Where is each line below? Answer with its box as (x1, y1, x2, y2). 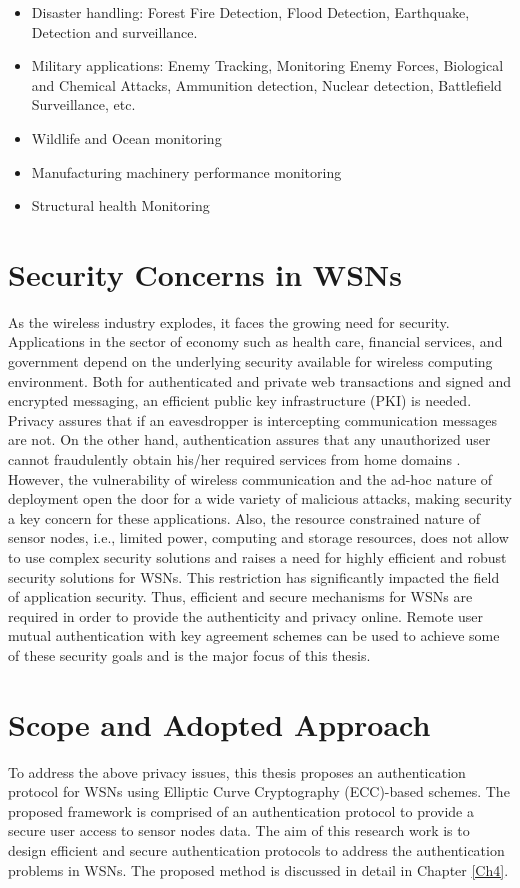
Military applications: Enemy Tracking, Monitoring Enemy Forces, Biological (31, 55, 504, 76)
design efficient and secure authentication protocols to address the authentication (8, 840, 505, 861)
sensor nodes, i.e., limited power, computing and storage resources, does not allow (8, 527, 509, 548)
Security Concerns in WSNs (8, 253, 402, 294)
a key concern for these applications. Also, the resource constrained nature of (8, 507, 480, 528)
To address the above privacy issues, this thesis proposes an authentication (8, 761, 466, 782)
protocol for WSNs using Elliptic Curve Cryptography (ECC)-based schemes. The (8, 781, 510, 802)
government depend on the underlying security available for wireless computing (8, 351, 493, 372)
